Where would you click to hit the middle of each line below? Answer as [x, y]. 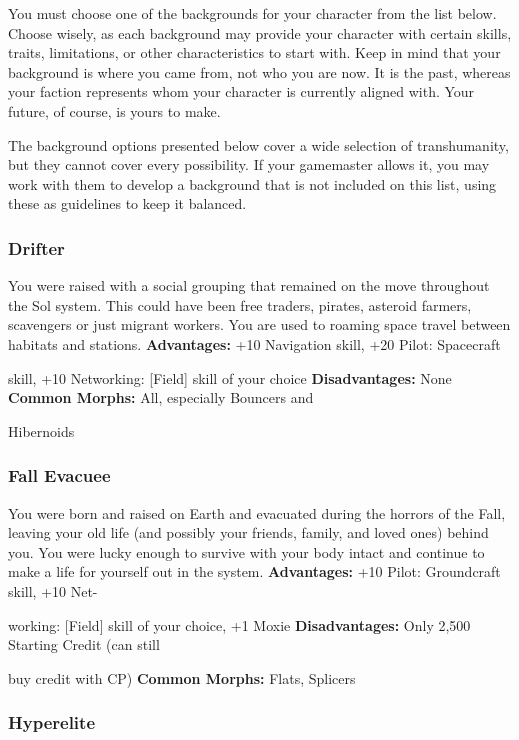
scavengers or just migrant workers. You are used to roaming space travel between [259, 324]
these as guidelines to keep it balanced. [127, 203]
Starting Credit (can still [84, 644]
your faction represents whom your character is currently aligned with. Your [241, 91]
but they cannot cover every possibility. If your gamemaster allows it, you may [249, 164]
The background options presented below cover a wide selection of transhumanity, [258, 144]
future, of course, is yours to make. [114, 110]
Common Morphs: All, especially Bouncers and [161, 397]
